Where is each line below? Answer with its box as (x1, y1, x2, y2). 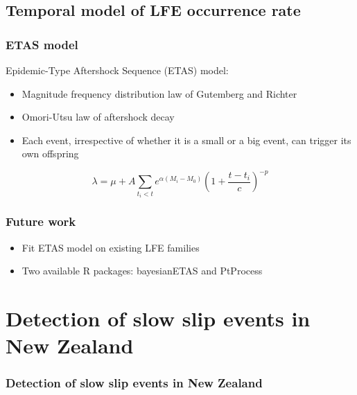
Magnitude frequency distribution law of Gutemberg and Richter (21, 86, 297, 100)
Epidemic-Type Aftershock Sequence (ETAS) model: (6, 63, 229, 77)
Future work (6, 213, 76, 230)
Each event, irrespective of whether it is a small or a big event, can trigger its (21, 132, 351, 147)
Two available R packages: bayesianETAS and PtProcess (21, 263, 263, 278)
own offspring (21, 146, 79, 161)
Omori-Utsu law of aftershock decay (21, 109, 175, 124)
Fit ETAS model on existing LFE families (21, 240, 200, 254)
